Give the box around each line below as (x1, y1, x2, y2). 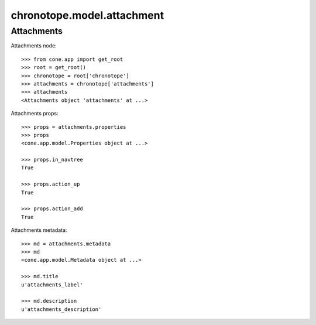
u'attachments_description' (21, 306, 102, 313)
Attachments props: (11, 110, 59, 117)
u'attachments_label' (21, 281, 83, 288)
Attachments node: (11, 42, 57, 49)
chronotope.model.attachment (11, 9, 164, 22)
